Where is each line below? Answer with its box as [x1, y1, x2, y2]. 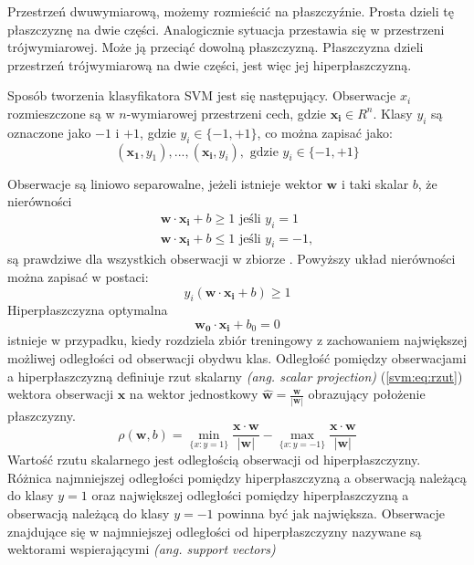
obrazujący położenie [308, 384, 426, 403]
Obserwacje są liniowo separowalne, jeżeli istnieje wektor [7, 173, 322, 193]
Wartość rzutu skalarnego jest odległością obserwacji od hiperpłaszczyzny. [7, 450, 421, 469]
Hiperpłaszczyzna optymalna [7, 300, 168, 319]
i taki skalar [341, 173, 409, 193]
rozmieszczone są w [7, 103, 115, 122]
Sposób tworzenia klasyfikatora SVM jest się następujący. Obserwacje [7, 86, 396, 105]
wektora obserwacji [7, 384, 114, 403]
